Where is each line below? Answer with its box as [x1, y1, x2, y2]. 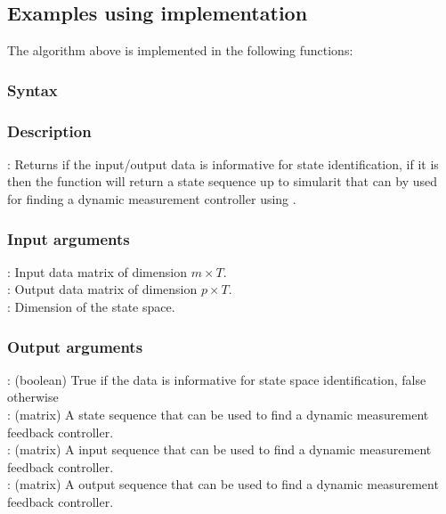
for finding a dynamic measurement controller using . [7, 190, 296, 208]
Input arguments [7, 227, 130, 249]
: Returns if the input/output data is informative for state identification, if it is [7, 154, 439, 173]
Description [7, 119, 92, 142]
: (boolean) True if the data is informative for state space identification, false [7, 370, 426, 388]
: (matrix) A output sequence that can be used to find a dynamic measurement [7, 475, 439, 494]
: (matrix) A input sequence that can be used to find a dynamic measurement [7, 440, 432, 459]
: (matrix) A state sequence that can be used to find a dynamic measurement [7, 405, 429, 424]
